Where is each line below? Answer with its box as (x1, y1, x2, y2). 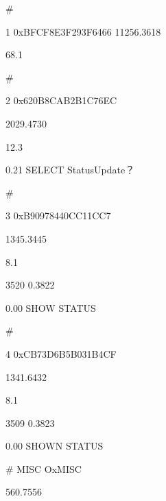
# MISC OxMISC (5, 461, 82, 476)
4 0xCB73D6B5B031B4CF (5, 346, 117, 361)
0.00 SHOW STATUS (5, 300, 96, 315)
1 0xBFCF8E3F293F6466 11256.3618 (5, 24, 161, 38)
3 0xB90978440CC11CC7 (5, 208, 111, 223)
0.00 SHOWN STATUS (5, 439, 104, 453)
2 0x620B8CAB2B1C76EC (5, 93, 117, 108)
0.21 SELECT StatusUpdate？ (5, 162, 135, 177)
